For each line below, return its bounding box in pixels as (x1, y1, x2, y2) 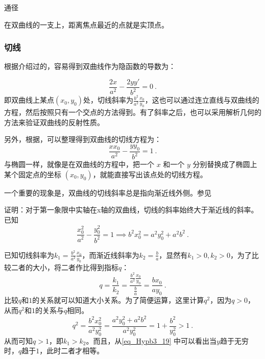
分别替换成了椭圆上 (192, 159, 257, 170)
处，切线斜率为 (83, 94, 133, 105)
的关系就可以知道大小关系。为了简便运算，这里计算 (32, 295, 204, 305)
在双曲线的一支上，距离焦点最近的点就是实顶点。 (4, 19, 168, 30)
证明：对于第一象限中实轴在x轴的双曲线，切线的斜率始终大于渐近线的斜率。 (4, 204, 258, 215)
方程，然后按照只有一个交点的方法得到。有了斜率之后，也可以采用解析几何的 (4, 107, 261, 117)
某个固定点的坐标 (4, 169, 61, 179)
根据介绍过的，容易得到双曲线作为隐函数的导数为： (4, 61, 176, 71)
